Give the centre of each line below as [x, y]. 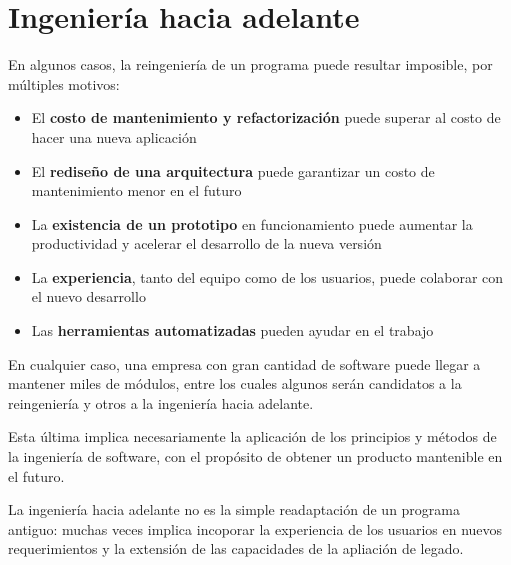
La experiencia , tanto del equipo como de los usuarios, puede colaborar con [267, 276]
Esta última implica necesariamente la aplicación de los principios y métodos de [252, 436]
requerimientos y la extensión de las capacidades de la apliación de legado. [236, 548]
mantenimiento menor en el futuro [136, 190]
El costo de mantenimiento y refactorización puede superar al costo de [266, 117]
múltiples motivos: [64, 83]
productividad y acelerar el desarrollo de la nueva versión [206, 243]
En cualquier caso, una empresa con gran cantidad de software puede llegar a [244, 363]
